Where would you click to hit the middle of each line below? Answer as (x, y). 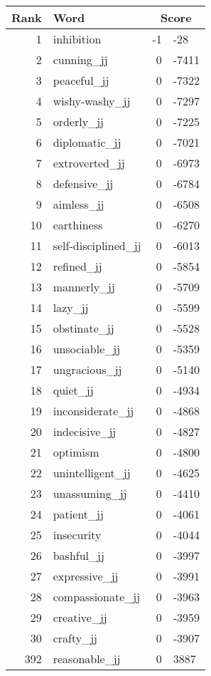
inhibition (77, 39)
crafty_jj (75, 638)
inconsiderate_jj (93, 411)
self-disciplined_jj (97, 245)
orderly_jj (78, 121)
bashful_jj (79, 555)
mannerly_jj (84, 287)
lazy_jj (71, 307)
